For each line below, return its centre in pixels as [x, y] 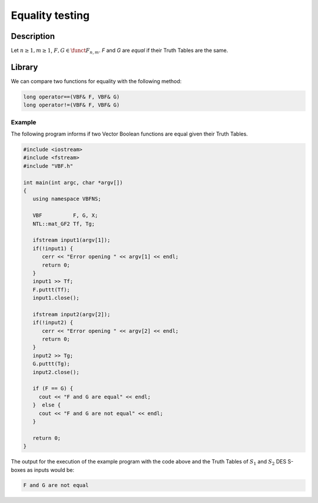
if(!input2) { [53, 323]
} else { [47, 405]
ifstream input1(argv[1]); [72, 240]
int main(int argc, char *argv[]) [73, 182]
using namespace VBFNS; [67, 199]
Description [33, 36]
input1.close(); [56, 298]
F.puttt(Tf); [52, 289]
